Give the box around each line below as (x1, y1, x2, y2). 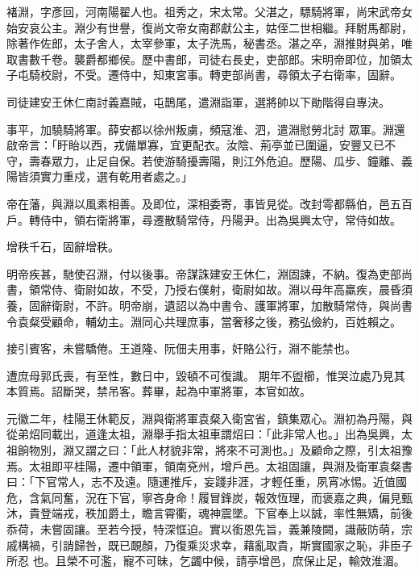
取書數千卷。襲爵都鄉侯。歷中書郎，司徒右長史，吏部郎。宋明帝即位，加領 (6, 50, 401, 67)
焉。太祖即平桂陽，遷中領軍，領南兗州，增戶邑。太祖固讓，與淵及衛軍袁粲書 (6, 457, 413, 474)
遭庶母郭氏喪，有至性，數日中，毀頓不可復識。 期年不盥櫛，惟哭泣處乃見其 (6, 367, 405, 383)
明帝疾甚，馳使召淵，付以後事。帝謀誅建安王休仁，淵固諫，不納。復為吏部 (6, 265, 401, 282)
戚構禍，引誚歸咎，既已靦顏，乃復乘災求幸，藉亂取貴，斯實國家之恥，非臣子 (6, 536, 413, 553)
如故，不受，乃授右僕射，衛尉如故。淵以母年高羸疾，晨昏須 (96, 281, 413, 298)
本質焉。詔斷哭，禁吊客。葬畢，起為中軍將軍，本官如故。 (6, 383, 311, 400)
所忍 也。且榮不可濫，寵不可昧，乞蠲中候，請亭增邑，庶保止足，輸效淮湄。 (6, 552, 405, 569)
